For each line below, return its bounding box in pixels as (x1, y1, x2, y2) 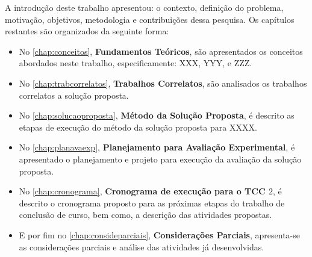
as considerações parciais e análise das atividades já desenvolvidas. (19, 240, 264, 253)
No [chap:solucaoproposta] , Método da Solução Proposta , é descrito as (19, 109, 295, 122)
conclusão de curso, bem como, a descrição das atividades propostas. (19, 208, 272, 221)
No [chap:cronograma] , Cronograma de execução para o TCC (19, 185, 266, 197)
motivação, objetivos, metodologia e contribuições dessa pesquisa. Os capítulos (5, 13, 295, 25)
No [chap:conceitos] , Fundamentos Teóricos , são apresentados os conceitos (19, 45, 303, 57)
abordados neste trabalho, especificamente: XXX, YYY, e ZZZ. (19, 57, 252, 69)
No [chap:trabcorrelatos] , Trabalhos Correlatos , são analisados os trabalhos (19, 76, 307, 89)
